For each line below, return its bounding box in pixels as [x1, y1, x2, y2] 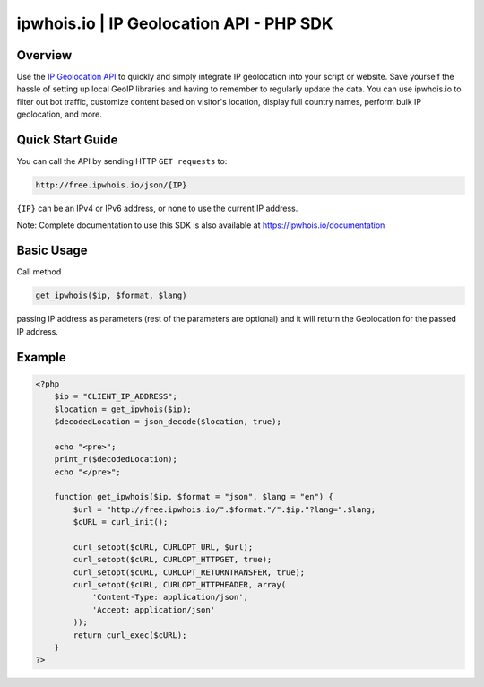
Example [16, 350, 66, 365]
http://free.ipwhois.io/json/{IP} [35, 180, 187, 190]
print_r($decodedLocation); [54, 454, 178, 465]
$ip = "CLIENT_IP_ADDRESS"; [54, 391, 178, 402]
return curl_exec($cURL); [73, 630, 187, 640]
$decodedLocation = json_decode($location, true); [54, 416, 281, 426]
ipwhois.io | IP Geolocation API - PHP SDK [16, 13, 333, 33]
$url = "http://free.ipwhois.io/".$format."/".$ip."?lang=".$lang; [73, 504, 376, 515]
